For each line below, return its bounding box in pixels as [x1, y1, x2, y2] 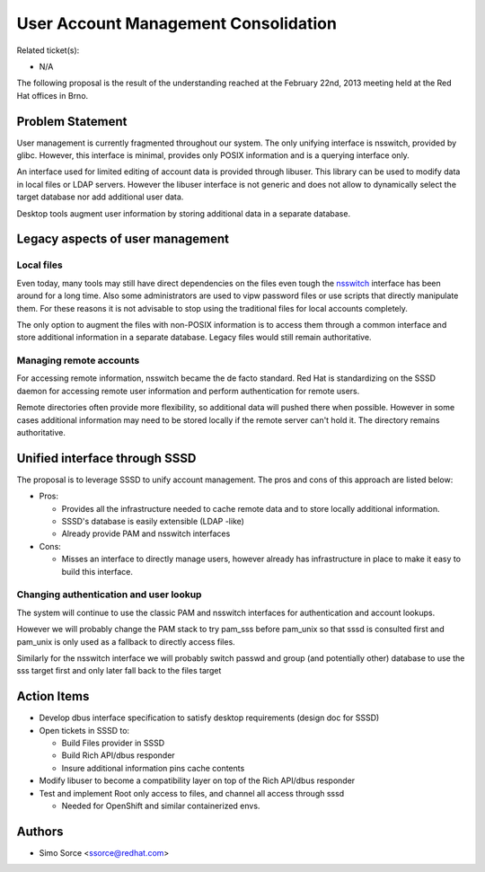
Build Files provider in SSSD [61, 737, 165, 749]
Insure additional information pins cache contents [61, 762, 245, 773]
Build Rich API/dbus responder [61, 750, 175, 761]
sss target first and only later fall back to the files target [16, 665, 222, 676]
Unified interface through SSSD [16, 450, 197, 466]
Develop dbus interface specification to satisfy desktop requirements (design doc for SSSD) [39, 712, 380, 723]
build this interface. [61, 566, 134, 577]
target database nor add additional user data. [16, 191, 184, 202]
